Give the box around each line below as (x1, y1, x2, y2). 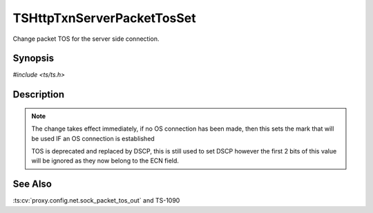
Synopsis (12, 53, 55, 64)
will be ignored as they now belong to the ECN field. (31, 156, 180, 165)
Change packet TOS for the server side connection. (12, 35, 160, 43)
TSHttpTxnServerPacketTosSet (12, 10, 196, 26)
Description (12, 89, 65, 100)
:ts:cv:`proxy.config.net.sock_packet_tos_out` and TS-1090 (12, 196, 180, 205)
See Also (12, 178, 52, 190)
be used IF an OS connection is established (31, 134, 155, 142)
